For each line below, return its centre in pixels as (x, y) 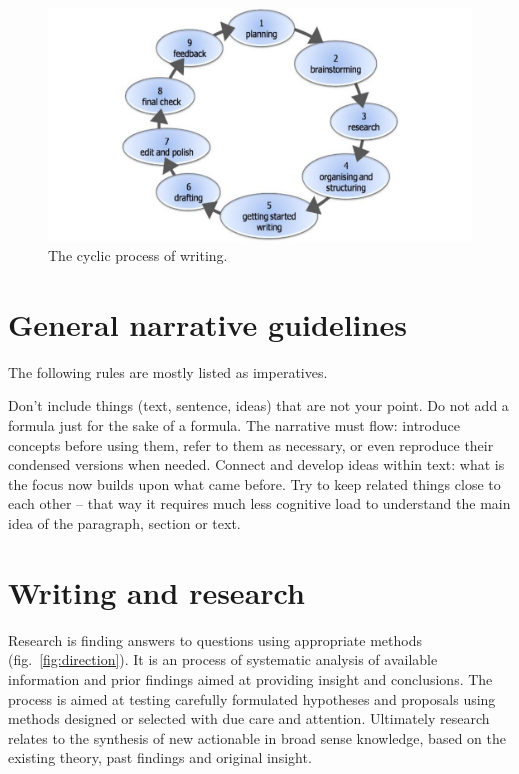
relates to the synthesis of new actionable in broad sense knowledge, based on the (257, 737)
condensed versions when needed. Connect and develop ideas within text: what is (256, 464)
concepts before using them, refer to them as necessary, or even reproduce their (251, 444)
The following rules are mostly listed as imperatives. (168, 371)
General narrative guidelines (207, 323)
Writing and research (156, 591)
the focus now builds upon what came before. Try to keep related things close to (254, 483)
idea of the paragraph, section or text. (124, 523)
